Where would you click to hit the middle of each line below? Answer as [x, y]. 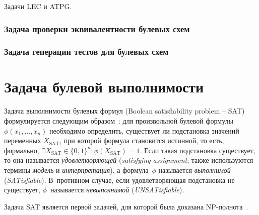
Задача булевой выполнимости [104, 87]
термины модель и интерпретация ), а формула [76, 170]
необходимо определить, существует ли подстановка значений [144, 130]
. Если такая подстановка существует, [198, 150]
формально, [22, 150]
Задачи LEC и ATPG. [38, 6]
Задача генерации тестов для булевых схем [86, 51]
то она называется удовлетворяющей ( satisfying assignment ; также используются [129, 160]
